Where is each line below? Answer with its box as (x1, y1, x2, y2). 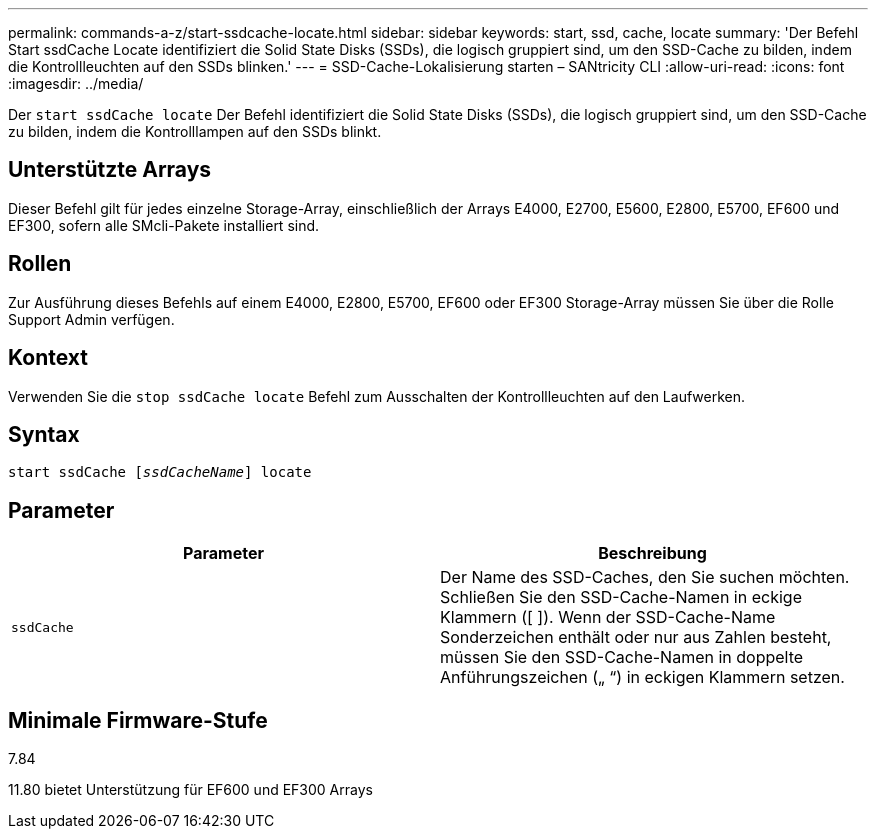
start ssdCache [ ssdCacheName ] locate (8, 464, 312, 481)
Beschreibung (598, 543, 707, 564)
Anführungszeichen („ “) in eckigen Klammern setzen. (440, 667, 845, 688)
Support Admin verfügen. (8, 310, 175, 328)
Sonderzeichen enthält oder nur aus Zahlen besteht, (440, 627, 832, 648)
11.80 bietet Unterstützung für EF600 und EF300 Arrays (8, 781, 373, 799)
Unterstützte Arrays (8, 157, 212, 183)
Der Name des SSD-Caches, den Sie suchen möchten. (440, 567, 850, 588)
